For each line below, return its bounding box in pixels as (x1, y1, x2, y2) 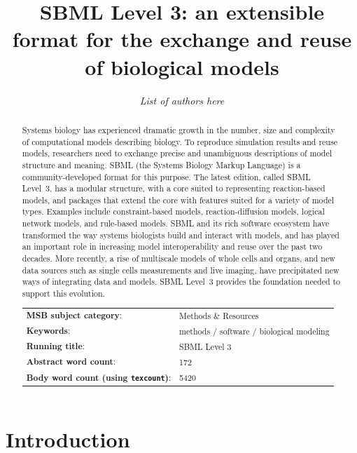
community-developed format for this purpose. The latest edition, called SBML (22, 170, 311, 182)
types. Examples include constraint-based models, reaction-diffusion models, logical (22, 205, 325, 217)
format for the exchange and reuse (12, 25, 352, 53)
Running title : (26, 340, 85, 353)
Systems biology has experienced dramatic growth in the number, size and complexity (22, 123, 335, 135)
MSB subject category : (26, 309, 122, 322)
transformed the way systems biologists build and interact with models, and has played (22, 229, 339, 241)
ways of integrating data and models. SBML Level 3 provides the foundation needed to (22, 276, 341, 288)
